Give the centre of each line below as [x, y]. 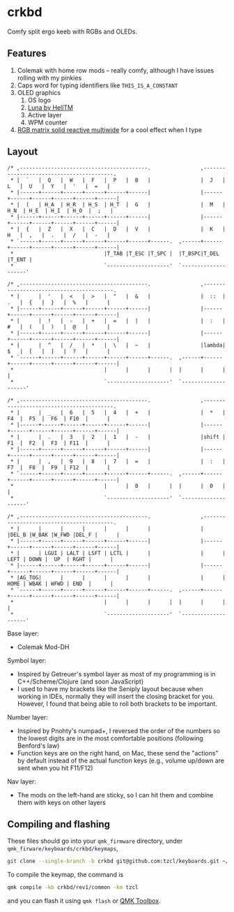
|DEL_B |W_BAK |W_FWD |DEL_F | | [63, 535]
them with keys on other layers [61, 802]
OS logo [39, 100]
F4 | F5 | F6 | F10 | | [59, 419]
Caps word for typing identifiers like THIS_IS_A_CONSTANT [97, 85]
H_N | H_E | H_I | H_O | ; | [60, 210]
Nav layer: [22, 781]
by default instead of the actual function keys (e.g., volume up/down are [121, 760]
